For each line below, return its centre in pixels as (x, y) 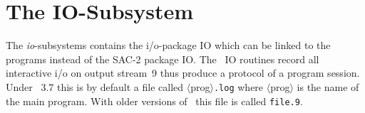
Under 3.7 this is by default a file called (95, 86)
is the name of (328, 86)
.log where (238, 86)
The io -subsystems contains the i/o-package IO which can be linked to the (168, 45)
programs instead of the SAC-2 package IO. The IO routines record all (163, 59)
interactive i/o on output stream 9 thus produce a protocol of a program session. (183, 73)
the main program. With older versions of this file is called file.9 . (154, 101)
